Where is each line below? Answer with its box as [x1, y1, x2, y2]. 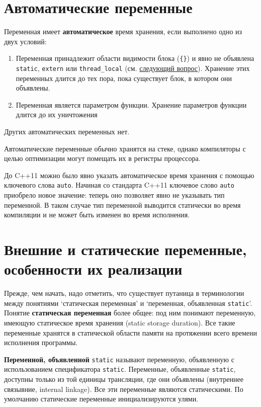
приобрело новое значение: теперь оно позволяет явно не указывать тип [4, 190, 225, 200]
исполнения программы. [4, 337, 78, 348]
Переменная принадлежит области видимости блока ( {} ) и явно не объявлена [16, 53, 254, 63]
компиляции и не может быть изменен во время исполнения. [4, 209, 190, 220]
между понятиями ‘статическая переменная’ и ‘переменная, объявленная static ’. [4, 297, 252, 308]
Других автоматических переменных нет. [4, 126, 130, 136]
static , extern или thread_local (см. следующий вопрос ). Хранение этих [16, 62, 250, 73]
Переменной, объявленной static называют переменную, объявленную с [4, 354, 234, 364]
